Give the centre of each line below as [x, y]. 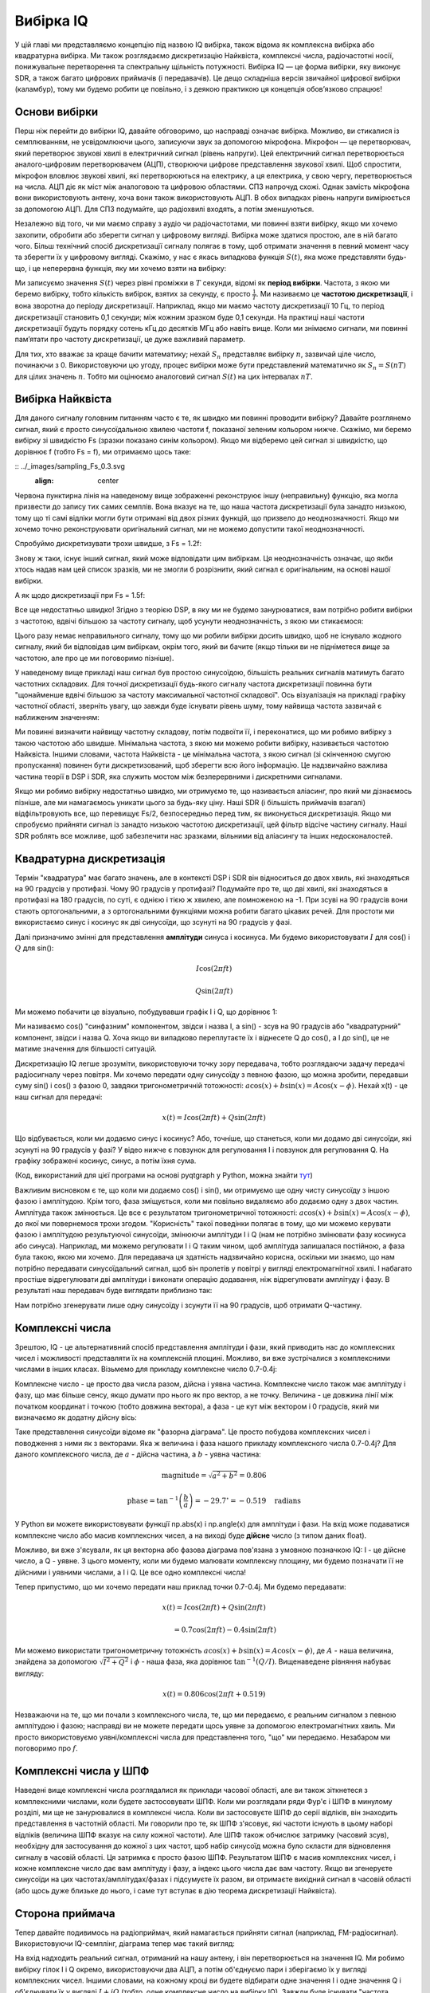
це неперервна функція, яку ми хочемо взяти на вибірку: [129, 268]
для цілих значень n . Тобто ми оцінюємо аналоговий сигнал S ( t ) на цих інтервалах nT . [164, 376]
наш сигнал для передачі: [59, 1097]
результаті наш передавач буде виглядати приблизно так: [113, 1291]
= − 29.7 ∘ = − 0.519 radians [248, 1500]
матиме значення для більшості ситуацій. [86, 1049]
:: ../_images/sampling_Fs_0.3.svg [70, 466]
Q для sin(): [34, 948]
